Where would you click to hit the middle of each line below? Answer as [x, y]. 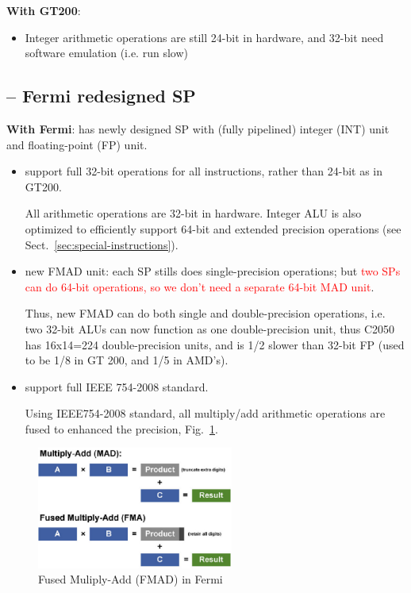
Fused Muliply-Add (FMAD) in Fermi [131, 579]
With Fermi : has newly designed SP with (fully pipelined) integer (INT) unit [198, 128]
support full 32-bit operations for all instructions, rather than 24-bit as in [204, 171]
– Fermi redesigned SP [101, 96]
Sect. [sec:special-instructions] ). [102, 244]
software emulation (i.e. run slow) [106, 53]
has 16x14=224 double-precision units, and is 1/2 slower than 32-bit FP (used [215, 344]
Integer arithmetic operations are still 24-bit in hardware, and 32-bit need [204, 37]
